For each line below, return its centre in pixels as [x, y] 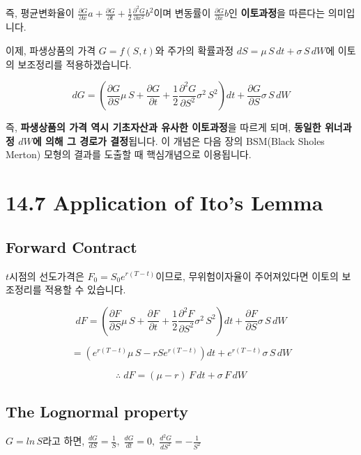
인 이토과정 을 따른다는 [277, 13]
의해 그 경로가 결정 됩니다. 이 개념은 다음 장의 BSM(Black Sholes [185, 140]
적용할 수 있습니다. [85, 290]
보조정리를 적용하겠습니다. [75, 64]
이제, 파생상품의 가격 [51, 50]
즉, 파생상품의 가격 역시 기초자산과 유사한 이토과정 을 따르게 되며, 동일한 [163, 127]
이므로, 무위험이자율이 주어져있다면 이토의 [247, 276]
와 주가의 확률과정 [194, 50]
